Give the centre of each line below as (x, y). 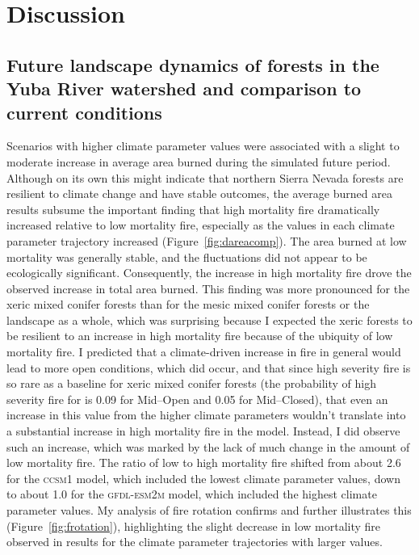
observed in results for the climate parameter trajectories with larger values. (195, 542)
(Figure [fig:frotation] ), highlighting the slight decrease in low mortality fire (194, 526)
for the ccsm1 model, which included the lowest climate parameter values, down (203, 478)
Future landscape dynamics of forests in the (193, 64)
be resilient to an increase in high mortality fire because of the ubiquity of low (200, 336)
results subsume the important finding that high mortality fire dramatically (193, 209)
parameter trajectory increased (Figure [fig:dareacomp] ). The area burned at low (207, 240)
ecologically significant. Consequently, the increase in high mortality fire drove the (209, 273)
